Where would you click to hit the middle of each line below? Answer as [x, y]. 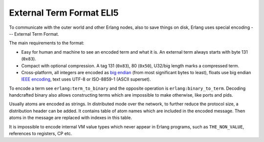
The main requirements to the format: [47, 43]
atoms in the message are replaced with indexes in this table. [70, 118]
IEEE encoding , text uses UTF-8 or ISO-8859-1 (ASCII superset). [86, 79]
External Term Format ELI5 [64, 13]
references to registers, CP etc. [41, 134]
